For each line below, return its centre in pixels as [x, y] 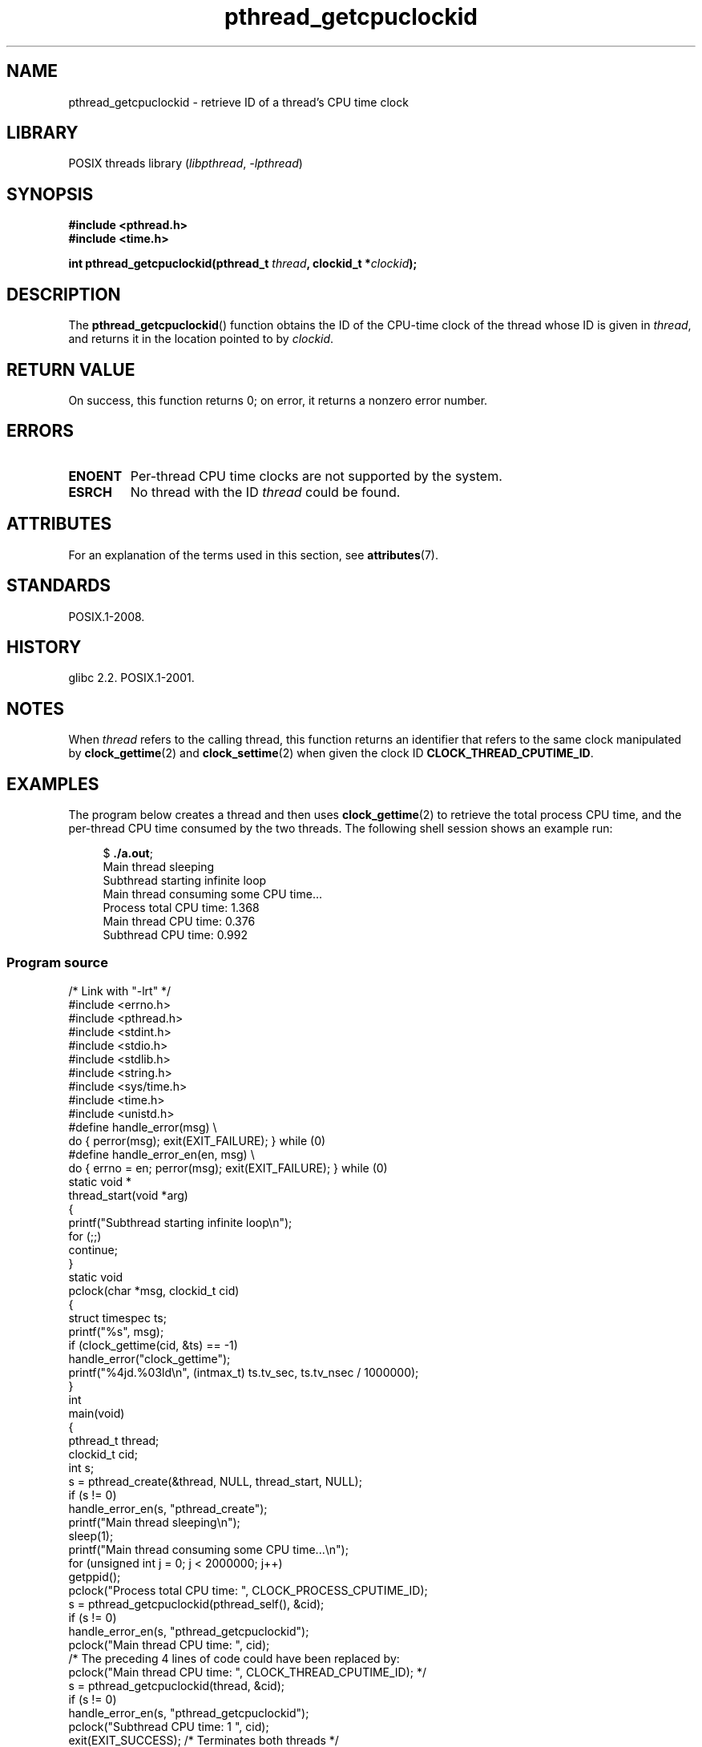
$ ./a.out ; [128, 853]
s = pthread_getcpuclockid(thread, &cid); [176, 1685]
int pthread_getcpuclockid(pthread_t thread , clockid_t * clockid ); [243, 264]
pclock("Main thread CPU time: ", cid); [169, 1644]
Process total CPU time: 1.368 [181, 908]
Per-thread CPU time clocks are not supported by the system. [316, 476]
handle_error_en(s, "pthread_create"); [168, 1508]
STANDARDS [59, 586]
